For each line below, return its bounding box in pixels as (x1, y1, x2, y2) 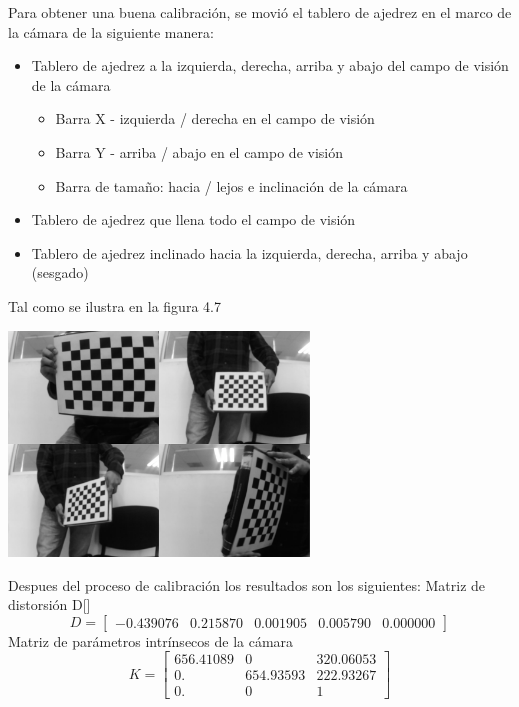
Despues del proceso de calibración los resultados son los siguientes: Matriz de (8, 574, 486, 595)
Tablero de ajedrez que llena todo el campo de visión (31, 209, 356, 230)
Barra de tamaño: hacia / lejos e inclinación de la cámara (55, 175, 408, 196)
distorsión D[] (8, 594, 91, 615)
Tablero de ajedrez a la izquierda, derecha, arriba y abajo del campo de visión (31, 55, 509, 76)
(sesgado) (31, 262, 89, 283)
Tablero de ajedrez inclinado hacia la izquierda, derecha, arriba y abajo (31, 242, 468, 263)
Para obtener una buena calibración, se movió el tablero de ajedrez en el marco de (8, 2, 512, 22)
